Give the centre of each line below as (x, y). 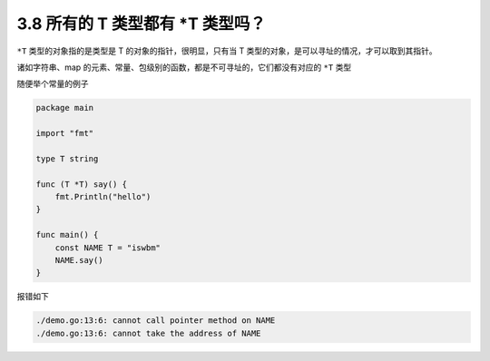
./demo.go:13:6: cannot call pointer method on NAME (156, 321)
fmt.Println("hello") (103, 197)
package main (65, 108)
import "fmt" (65, 133)
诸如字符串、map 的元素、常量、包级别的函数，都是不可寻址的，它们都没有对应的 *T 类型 (184, 67)
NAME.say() (79, 260)
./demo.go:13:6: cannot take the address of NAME (148, 333)
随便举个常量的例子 (53, 84)
